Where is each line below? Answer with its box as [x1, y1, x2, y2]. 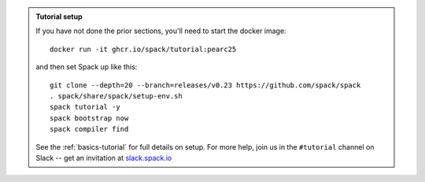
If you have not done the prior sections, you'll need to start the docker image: [35, 26, 286, 35]
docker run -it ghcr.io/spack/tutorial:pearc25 [50, 44, 237, 54]
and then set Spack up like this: [35, 62, 138, 72]
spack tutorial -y [50, 102, 121, 112]
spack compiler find [50, 124, 129, 134]
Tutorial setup [35, 12, 83, 21]
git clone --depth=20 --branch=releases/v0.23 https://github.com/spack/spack [50, 80, 361, 90]
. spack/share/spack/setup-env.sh [50, 91, 183, 100]
